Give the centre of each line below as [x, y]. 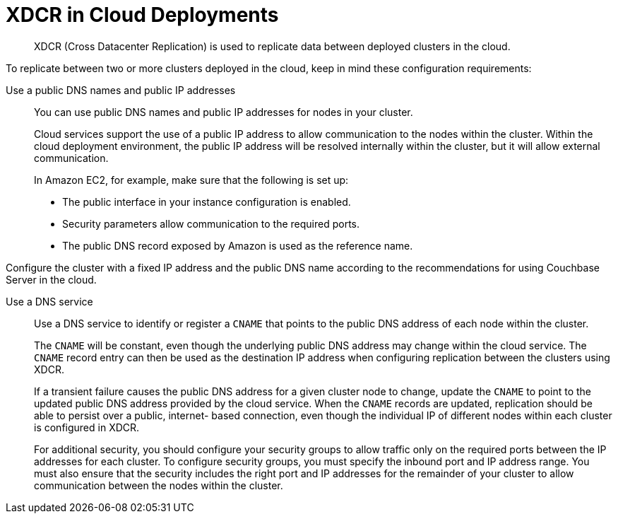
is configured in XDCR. [87, 427]
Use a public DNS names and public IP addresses [121, 90]
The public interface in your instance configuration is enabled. [207, 202]
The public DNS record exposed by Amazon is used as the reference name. [238, 245]
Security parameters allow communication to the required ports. [211, 223]
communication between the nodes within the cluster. [159, 485]
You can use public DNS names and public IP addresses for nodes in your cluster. [224, 112]
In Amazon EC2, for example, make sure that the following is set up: [191, 180]
